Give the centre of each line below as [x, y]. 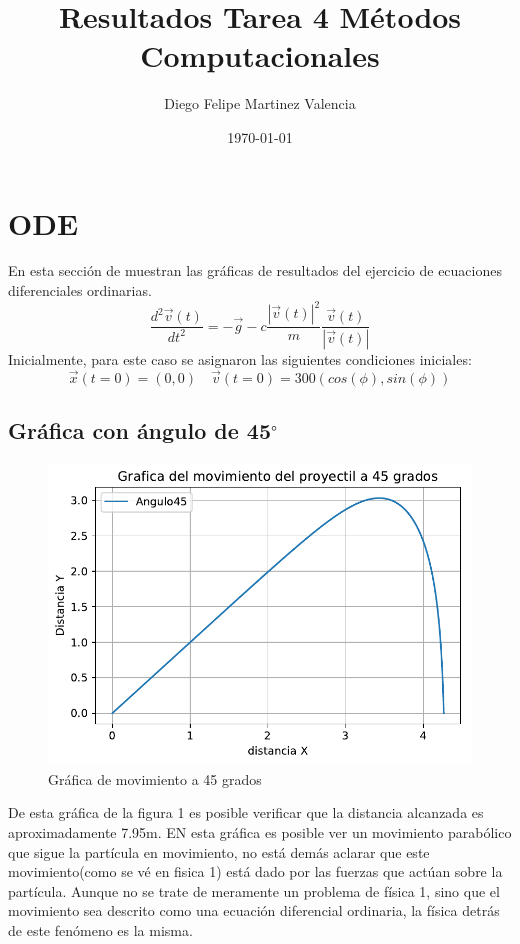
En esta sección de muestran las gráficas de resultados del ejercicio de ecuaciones [255, 270]
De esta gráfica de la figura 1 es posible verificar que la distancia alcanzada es [246, 812]
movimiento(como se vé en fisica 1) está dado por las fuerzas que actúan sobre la [255, 871]
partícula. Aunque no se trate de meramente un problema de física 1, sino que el [254, 890]
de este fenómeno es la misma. [100, 929]
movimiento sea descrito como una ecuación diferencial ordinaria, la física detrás [254, 910]
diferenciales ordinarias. [80, 290]
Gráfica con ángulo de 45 [140, 430]
